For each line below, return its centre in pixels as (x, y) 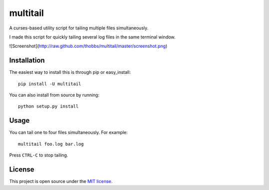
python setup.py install (48, 106)
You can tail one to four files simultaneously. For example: (68, 133)
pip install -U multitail (50, 84)
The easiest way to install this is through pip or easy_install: (70, 72)
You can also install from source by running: (54, 95)
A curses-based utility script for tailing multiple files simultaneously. (79, 28)
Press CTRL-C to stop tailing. (39, 155)
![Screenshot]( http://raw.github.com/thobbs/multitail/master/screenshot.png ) (88, 46)
